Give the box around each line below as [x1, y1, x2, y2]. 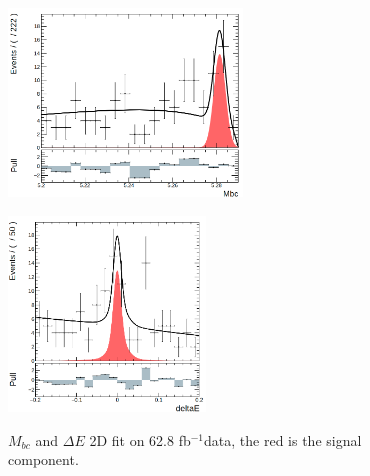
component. [8, 449, 79, 470]
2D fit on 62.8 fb [89, 429, 191, 450]
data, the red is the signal [204, 429, 362, 450]
